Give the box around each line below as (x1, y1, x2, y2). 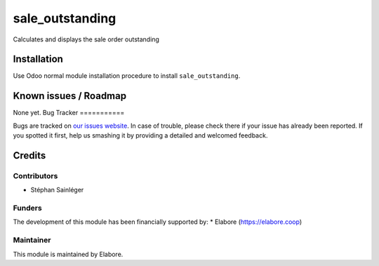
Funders (13, 204, 42, 213)
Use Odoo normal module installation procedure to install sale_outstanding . (13, 72, 241, 80)
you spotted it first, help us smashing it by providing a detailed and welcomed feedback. (13, 131, 268, 140)
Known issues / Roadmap (13, 90, 126, 102)
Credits (13, 149, 46, 161)
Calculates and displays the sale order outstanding (13, 35, 159, 44)
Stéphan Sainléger (30, 186, 84, 194)
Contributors (13, 171, 58, 180)
